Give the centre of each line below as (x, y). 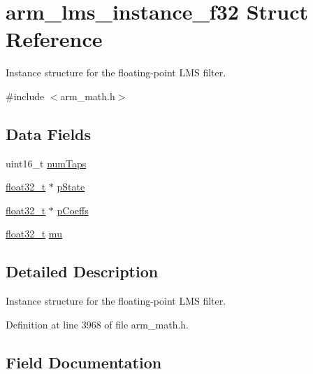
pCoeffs (73, 210)
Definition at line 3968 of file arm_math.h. (97, 324)
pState (71, 187)
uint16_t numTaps (46, 163)
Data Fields (49, 133)
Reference (54, 39)
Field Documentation (84, 362)
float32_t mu (34, 234)
